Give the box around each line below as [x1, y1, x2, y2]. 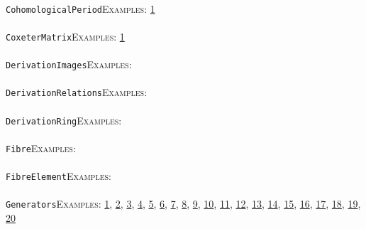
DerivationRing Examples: [6, 112, 122, 127]
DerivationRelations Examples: [6, 85, 148, 100]
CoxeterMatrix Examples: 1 [6, 28, 125, 43]
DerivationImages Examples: [6, 57, 132, 72]
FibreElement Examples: [6, 169, 111, 183]
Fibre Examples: [6, 140, 76, 155]
